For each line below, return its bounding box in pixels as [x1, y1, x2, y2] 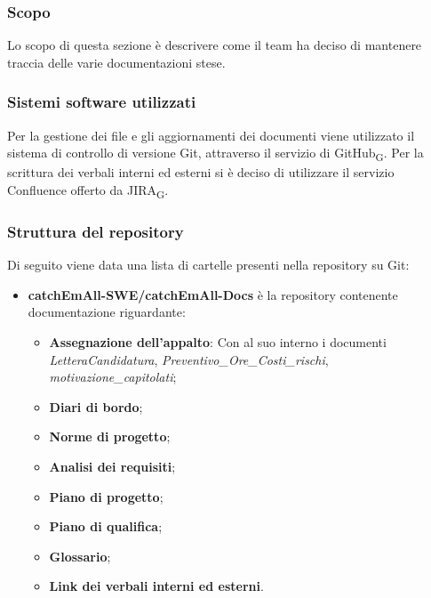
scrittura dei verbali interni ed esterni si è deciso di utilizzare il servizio [7, 163, 395, 182]
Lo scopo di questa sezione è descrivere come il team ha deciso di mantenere [7, 36, 422, 54]
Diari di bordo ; [49, 397, 143, 416]
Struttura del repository [7, 220, 184, 242]
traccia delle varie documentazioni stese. [7, 53, 226, 71]
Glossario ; [49, 546, 111, 565]
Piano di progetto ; [49, 487, 164, 505]
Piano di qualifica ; [49, 517, 163, 536]
